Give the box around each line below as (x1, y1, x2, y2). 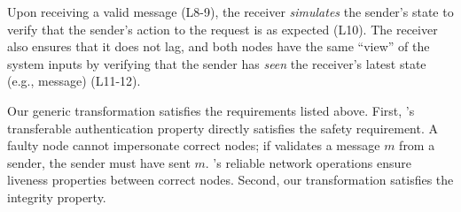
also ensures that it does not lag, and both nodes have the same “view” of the (7, 37, 430, 56)
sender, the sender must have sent (7, 153, 191, 171)
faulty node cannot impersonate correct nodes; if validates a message (7, 136, 380, 155)
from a (399, 136, 435, 155)
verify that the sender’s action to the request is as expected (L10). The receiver (7, 19, 438, 38)
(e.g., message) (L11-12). (7, 72, 141, 90)
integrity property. (7, 187, 106, 206)
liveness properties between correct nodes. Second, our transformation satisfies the (7, 170, 454, 189)
